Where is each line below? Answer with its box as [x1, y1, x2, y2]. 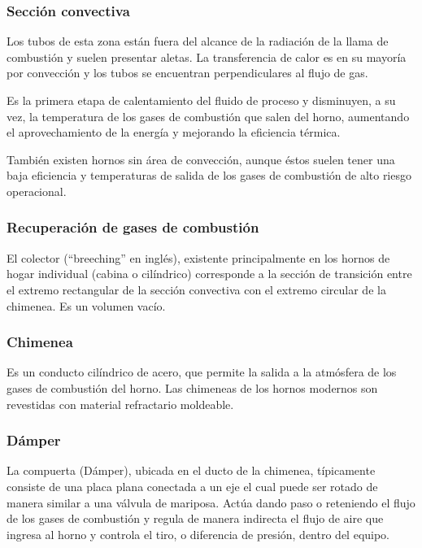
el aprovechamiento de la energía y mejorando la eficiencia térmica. [7, 124, 341, 141]
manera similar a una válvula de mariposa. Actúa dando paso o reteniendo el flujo [7, 494, 415, 511]
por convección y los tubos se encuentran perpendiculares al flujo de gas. [7, 64, 368, 81]
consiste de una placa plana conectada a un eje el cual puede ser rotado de [7, 477, 378, 494]
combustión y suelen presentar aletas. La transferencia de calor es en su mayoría [7, 48, 407, 65]
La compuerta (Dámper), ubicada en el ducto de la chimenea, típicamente [7, 462, 376, 479]
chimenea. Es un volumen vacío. [7, 297, 166, 314]
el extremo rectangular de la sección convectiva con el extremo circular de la [7, 281, 386, 298]
